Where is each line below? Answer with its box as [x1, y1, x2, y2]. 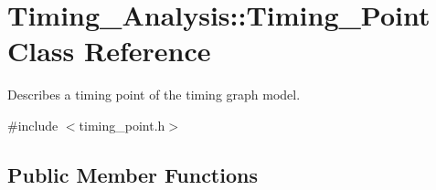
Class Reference [7, 32, 211, 69]
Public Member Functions [7, 160, 258, 188]
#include [7, 115, 58, 134]
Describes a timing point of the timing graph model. [7, 85, 301, 104]
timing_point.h [79, 115, 165, 134]
